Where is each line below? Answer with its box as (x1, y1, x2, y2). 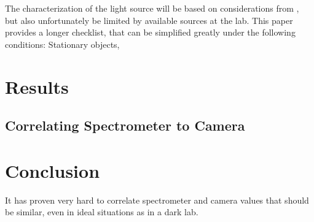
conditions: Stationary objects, (5, 37, 120, 50)
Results (5, 74, 69, 99)
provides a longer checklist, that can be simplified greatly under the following (5, 26, 296, 39)
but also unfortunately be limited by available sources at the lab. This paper (5, 13, 293, 26)
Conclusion (5, 158, 100, 183)
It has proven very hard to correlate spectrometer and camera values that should (5, 193, 309, 206)
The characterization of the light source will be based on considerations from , (5, 2, 299, 14)
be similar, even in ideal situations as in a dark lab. (5, 205, 198, 218)
